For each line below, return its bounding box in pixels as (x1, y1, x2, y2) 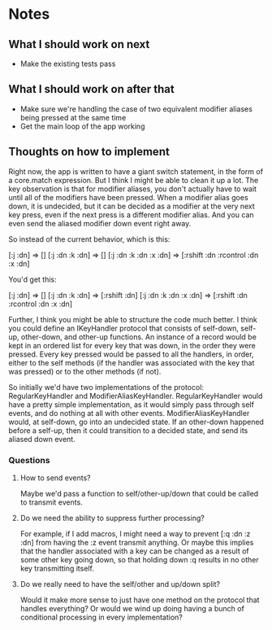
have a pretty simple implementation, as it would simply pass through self (8, 400, 254, 409)
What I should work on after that (8, 82, 175, 96)
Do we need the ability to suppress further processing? (19, 513, 205, 523)
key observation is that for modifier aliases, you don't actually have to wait (8, 184, 257, 194)
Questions (8, 454, 50, 466)
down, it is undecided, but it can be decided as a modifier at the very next (8, 201, 256, 211)
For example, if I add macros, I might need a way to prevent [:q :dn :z (19, 528, 251, 538)
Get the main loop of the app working (19, 121, 145, 131)
